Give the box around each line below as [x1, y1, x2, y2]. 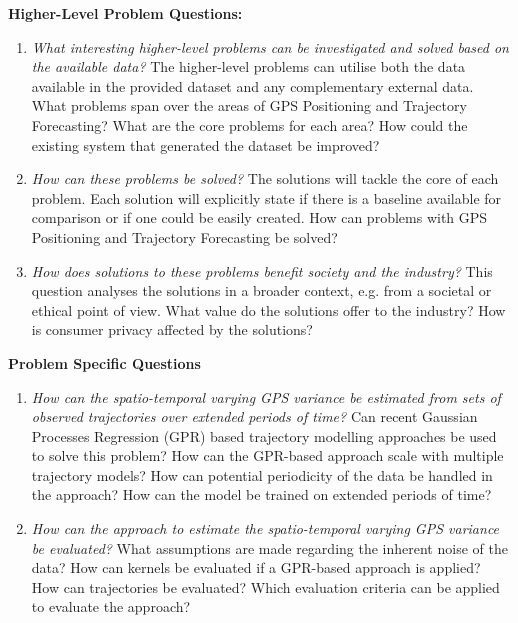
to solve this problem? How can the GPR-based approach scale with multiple [31, 445, 504, 466]
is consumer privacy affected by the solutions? [31, 319, 313, 340]
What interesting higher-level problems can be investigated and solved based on [31, 36, 509, 57]
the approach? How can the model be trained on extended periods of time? [31, 484, 492, 505]
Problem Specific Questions [8, 352, 201, 373]
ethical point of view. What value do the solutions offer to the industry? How [31, 299, 506, 320]
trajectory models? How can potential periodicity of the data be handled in [31, 464, 493, 485]
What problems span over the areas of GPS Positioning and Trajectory [31, 95, 467, 116]
